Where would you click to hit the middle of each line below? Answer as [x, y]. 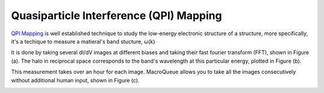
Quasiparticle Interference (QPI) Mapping [116, 15]
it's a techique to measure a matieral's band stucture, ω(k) [83, 41]
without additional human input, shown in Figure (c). [75, 80]
